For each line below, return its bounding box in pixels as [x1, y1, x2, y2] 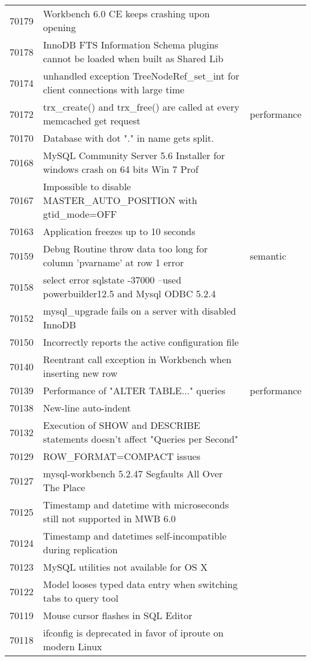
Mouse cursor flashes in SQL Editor [43, 608, 193, 622]
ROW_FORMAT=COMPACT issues [43, 449, 200, 463]
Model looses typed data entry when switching [43, 577, 238, 591]
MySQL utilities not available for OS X [43, 560, 208, 574]
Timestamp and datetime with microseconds [43, 498, 229, 511]
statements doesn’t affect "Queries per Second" [43, 432, 239, 446]
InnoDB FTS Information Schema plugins [43, 38, 218, 51]
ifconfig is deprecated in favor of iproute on [43, 626, 224, 639]
